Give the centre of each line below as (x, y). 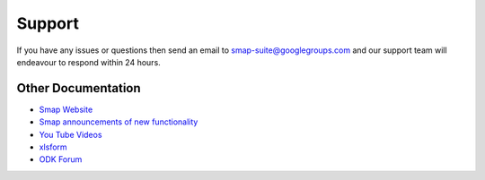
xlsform (53, 147)
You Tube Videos (71, 134)
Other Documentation (79, 88)
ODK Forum (61, 159)
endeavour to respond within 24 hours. (88, 62)
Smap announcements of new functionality (119, 122)
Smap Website (66, 109)
